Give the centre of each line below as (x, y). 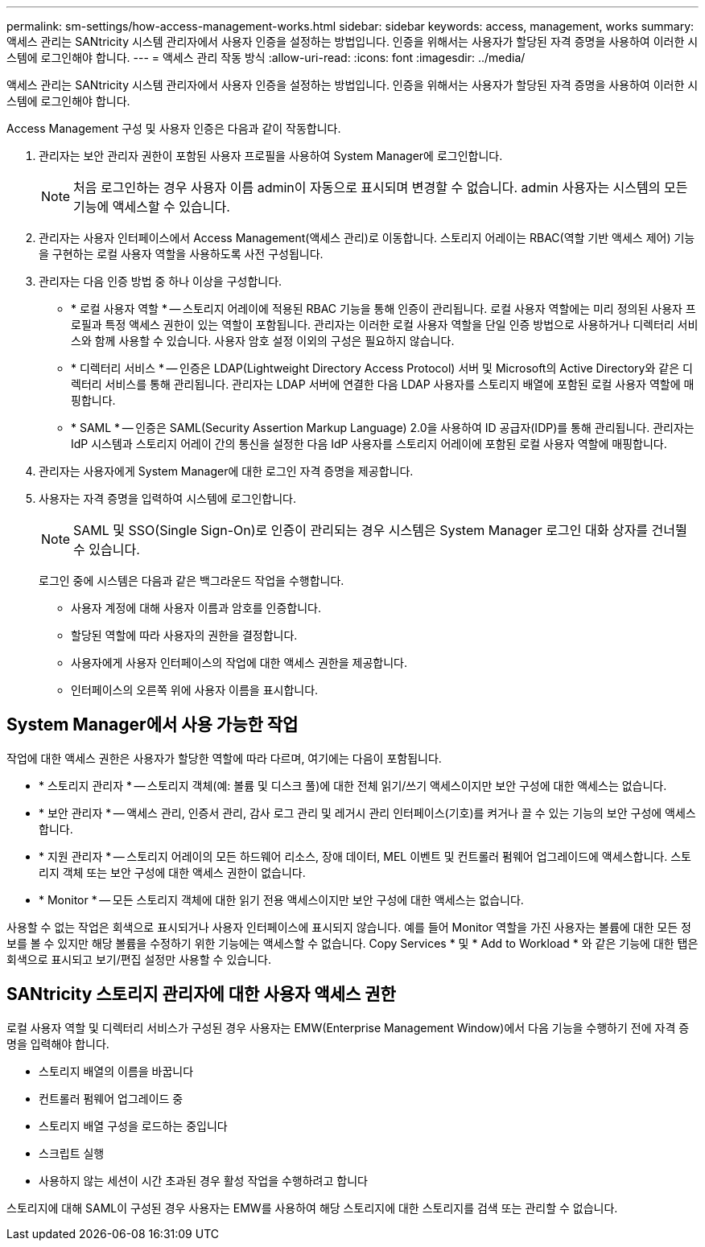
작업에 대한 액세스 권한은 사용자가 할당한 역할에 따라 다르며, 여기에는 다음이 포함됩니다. (224, 758)
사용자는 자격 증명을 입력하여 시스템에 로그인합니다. (167, 498)
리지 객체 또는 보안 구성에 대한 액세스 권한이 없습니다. (172, 872)
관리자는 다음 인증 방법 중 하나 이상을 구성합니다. (161, 281)
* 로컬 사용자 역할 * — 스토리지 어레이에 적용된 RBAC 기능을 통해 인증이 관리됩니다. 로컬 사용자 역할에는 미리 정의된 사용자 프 (383, 309)
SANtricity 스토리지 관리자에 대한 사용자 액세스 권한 (201, 994)
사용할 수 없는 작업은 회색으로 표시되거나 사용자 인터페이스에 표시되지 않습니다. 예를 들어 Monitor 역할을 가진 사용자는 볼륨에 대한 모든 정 (349, 927)
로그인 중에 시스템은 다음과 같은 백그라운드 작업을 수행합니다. (192, 580)
